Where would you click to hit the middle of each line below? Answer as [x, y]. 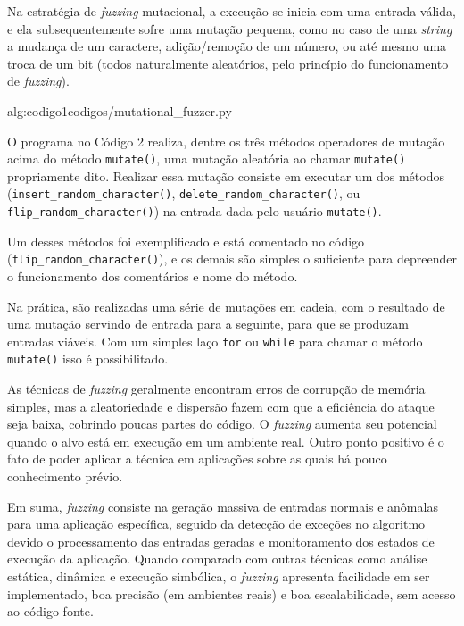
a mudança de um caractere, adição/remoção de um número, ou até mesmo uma [227, 46]
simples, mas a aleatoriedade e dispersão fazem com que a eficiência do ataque [221, 406]
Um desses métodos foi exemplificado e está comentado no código [186, 241]
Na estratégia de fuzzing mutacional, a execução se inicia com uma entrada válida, [232, 11]
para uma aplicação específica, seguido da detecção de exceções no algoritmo [216, 524]
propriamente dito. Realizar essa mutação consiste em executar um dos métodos [226, 175]
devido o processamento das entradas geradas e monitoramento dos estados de [221, 541]
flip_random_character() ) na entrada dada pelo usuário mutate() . [195, 211]
